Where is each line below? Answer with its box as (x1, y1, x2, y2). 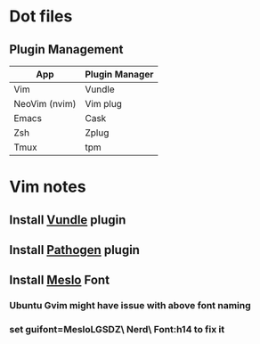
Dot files (9, 6, 73, 27)
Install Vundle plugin (9, 212, 126, 227)
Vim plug (85, 98, 123, 110)
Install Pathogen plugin (9, 242, 141, 258)
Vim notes (9, 176, 86, 197)
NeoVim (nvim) (13, 98, 77, 110)
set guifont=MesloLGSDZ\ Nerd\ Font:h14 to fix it (9, 324, 225, 336)
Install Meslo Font (9, 273, 110, 288)
